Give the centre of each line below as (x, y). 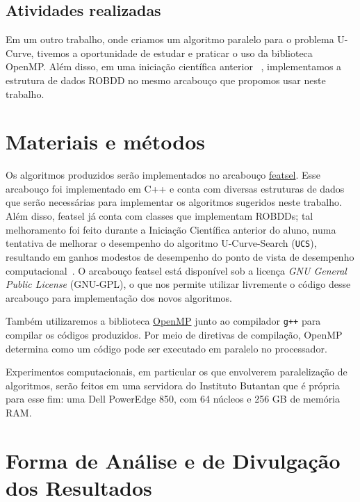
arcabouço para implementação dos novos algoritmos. (119, 297)
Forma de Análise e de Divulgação (173, 460)
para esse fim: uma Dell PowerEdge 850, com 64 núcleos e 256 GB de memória (173, 399)
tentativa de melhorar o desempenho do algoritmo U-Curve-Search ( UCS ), (161, 243)
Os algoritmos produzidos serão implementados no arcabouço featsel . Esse (163, 175)
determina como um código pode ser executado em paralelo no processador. (166, 348)
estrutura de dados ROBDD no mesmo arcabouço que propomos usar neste (166, 80)
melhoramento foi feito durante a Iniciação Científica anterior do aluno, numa (171, 229)
